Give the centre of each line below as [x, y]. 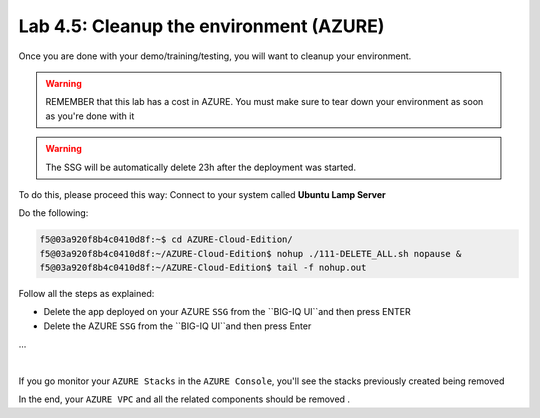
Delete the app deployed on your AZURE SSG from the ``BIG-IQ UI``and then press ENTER [227, 312]
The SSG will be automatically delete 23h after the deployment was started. [201, 167]
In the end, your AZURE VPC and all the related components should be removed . [184, 399]
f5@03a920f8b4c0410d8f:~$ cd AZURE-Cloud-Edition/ [166, 239]
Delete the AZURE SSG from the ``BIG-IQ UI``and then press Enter [177, 326]
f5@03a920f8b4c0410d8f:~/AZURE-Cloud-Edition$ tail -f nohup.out [203, 268]
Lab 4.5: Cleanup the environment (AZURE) [201, 26]
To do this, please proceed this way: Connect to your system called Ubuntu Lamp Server [202, 194]
